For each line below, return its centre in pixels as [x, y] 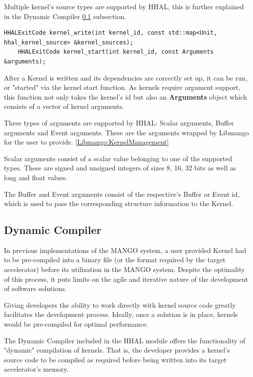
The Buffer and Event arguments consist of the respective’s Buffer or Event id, [122, 194]
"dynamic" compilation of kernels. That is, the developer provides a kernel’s [117, 350]
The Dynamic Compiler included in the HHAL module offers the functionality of [125, 340]
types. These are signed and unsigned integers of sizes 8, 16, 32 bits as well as [120, 168]
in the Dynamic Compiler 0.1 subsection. [65, 16]
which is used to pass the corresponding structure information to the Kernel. [119, 203]
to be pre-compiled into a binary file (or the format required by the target [115, 260]
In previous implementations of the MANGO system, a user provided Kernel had [125, 250]
